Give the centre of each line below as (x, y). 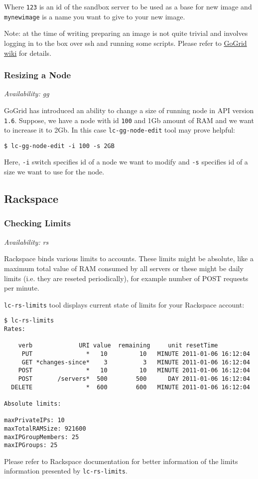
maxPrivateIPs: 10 (34, 420)
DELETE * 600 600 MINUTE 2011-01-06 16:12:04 (130, 387)
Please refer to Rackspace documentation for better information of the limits (121, 461)
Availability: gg (27, 93)
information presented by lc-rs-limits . (66, 471)
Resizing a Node (38, 75)
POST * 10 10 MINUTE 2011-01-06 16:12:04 (134, 371)
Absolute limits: (33, 403)
